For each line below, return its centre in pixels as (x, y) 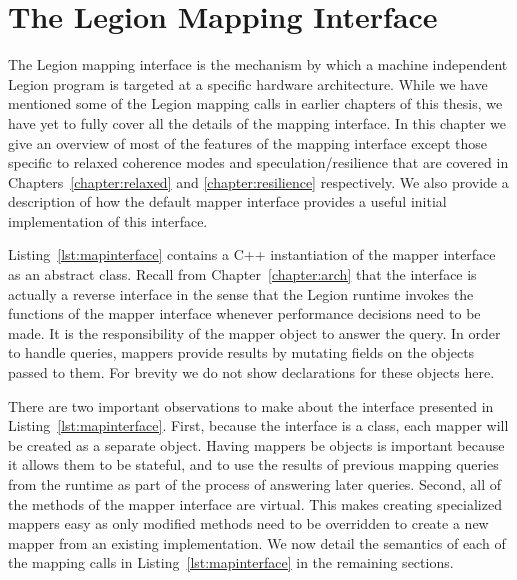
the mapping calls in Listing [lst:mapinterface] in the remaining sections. (231, 562)
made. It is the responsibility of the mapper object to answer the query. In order (254, 332)
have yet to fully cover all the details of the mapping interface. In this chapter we (257, 122)
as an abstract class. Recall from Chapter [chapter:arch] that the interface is (242, 274)
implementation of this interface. (108, 220)
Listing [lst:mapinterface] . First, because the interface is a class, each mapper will (258, 425)
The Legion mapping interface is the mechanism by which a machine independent (258, 64)
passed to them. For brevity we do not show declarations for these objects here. (251, 372)
